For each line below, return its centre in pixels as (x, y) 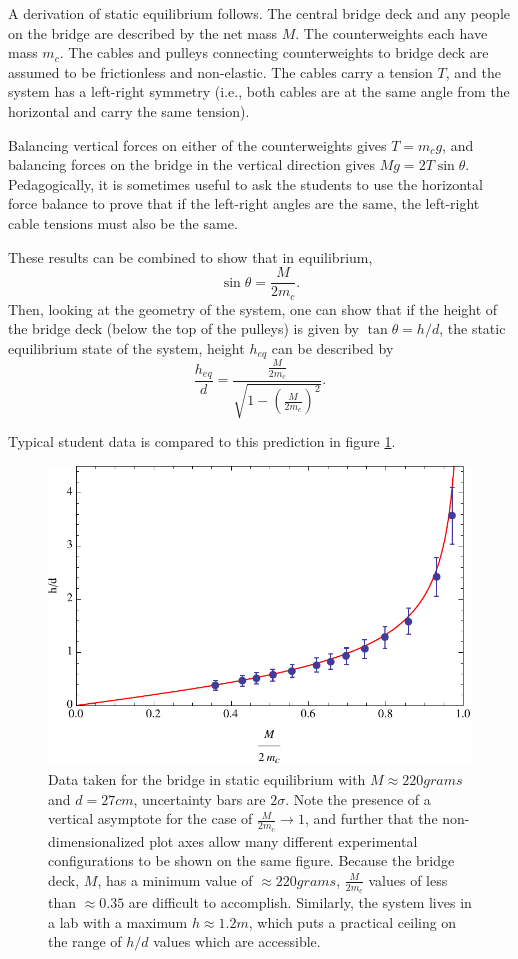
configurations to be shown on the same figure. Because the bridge (251, 860)
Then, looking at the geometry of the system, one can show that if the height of (253, 308)
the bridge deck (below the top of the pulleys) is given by (183, 328)
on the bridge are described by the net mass (143, 32)
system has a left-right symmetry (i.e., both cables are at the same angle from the (259, 91)
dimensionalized (96, 840)
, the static (472, 328)
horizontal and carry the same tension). (129, 110)
